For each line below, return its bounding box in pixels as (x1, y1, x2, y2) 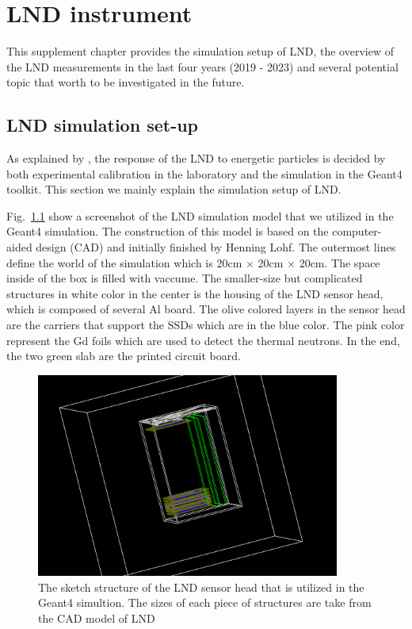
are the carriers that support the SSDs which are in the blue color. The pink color (6, 316, 405, 333)
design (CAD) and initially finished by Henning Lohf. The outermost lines (36, 239, 396, 255)
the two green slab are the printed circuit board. (6, 347, 241, 364)
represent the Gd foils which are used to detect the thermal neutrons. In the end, (6, 332, 400, 348)
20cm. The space (299, 254, 380, 270)
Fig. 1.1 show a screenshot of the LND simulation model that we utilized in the (6, 207, 394, 224)
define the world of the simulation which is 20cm (6, 254, 242, 270)
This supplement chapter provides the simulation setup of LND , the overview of (6, 43, 394, 59)
